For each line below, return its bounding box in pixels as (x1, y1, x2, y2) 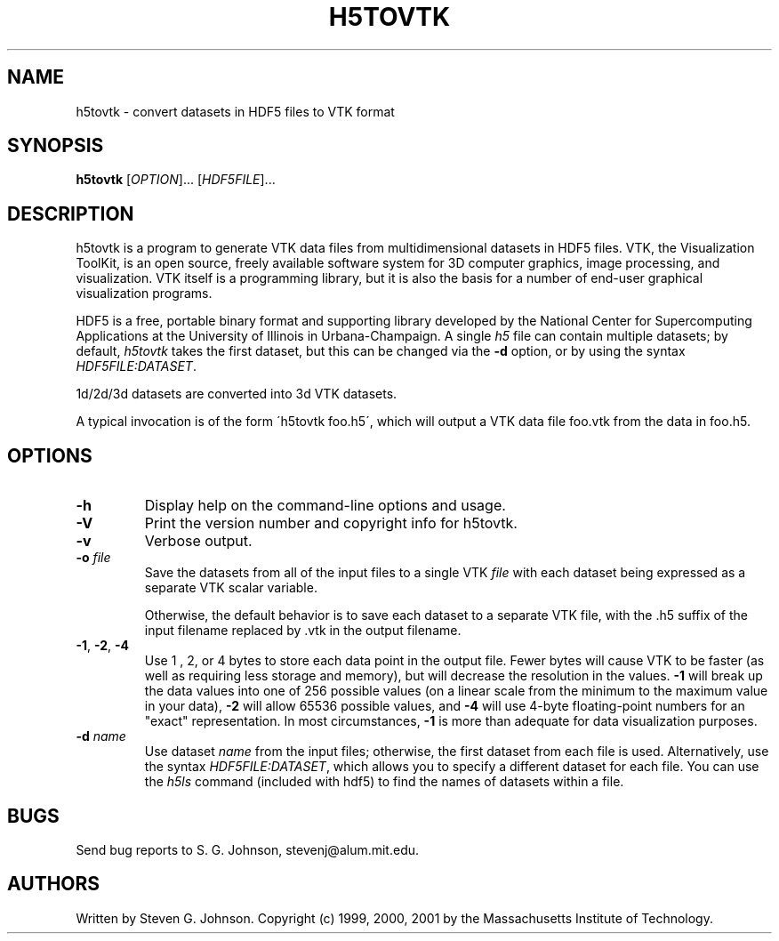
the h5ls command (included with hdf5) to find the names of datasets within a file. (144, 774, 624, 790)
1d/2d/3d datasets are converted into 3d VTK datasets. (76, 386, 398, 402)
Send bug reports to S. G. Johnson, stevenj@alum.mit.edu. (76, 841, 420, 857)
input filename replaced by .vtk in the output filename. (144, 623, 462, 639)
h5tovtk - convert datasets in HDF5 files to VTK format (76, 103, 395, 119)
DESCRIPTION (7, 202, 134, 225)
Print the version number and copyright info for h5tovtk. (144, 514, 518, 533)
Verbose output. (144, 532, 253, 551)
